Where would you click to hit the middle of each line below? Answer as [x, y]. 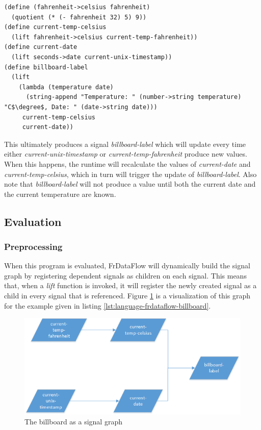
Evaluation [33, 221]
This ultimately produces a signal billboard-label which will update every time [125, 144]
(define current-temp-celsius [55, 27]
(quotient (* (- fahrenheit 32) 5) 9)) [79, 17]
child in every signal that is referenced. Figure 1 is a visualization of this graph [127, 296]
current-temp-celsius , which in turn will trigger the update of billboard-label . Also [130, 174]
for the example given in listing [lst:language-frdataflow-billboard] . [108, 305]
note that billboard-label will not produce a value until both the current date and [130, 184]
